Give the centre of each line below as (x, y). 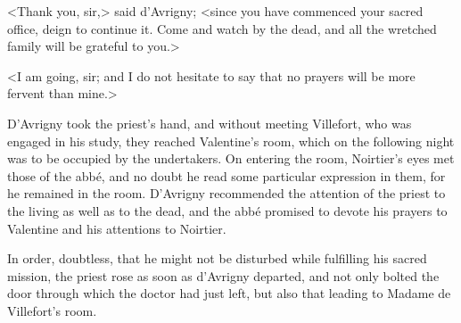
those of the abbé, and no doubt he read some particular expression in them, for (226, 175)
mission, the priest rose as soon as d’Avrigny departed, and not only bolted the (223, 275)
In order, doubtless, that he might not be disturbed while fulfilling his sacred (217, 258)
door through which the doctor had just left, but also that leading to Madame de (229, 293)
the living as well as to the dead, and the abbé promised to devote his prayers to (227, 210)
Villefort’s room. (52, 310)
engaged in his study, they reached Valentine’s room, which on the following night (231, 141)
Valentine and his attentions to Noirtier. (117, 228)
